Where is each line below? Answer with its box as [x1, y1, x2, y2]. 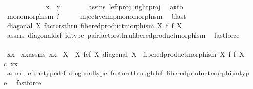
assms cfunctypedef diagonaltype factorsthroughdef [7, 68, 163, 78]
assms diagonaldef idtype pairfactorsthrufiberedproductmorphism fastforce [7, 30, 240, 40]
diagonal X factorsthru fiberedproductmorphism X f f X [7, 20, 182, 30]
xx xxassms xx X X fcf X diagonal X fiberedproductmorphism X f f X [7, 48, 245, 59]
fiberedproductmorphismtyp [166, 68, 250, 78]
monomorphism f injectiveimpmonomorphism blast [7, 11, 186, 21]
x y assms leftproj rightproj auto [46, 1, 183, 11]
